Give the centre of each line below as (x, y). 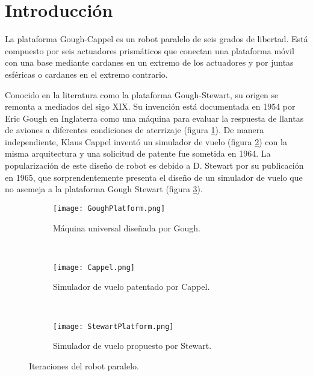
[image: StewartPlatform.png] (113, 326)
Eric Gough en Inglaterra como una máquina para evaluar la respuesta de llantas (154, 118)
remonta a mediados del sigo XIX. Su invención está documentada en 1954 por (150, 106)
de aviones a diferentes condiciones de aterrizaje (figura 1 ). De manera (135, 130)
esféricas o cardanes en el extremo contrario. (86, 74)
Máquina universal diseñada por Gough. (127, 227)
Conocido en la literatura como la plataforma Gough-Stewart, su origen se (142, 94)
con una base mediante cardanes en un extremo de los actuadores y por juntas (149, 62)
